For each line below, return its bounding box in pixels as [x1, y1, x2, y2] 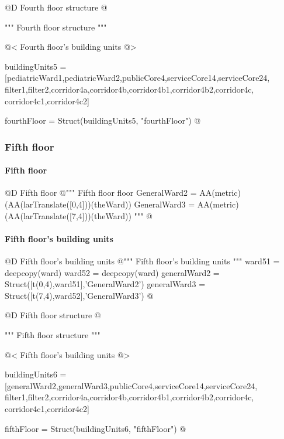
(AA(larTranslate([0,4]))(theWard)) [5, 198, 131, 210]
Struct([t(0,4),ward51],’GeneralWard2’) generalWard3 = [5, 278, 206, 290]
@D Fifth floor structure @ [5, 309, 101, 321]
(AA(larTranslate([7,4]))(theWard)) [5, 209, 131, 222]
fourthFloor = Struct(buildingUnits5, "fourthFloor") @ [5, 114, 201, 127]
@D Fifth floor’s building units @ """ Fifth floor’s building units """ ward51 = [5, 254, 280, 267]
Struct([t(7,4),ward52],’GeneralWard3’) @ [5, 289, 154, 301]
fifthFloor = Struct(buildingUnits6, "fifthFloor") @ [5, 422, 186, 434]
